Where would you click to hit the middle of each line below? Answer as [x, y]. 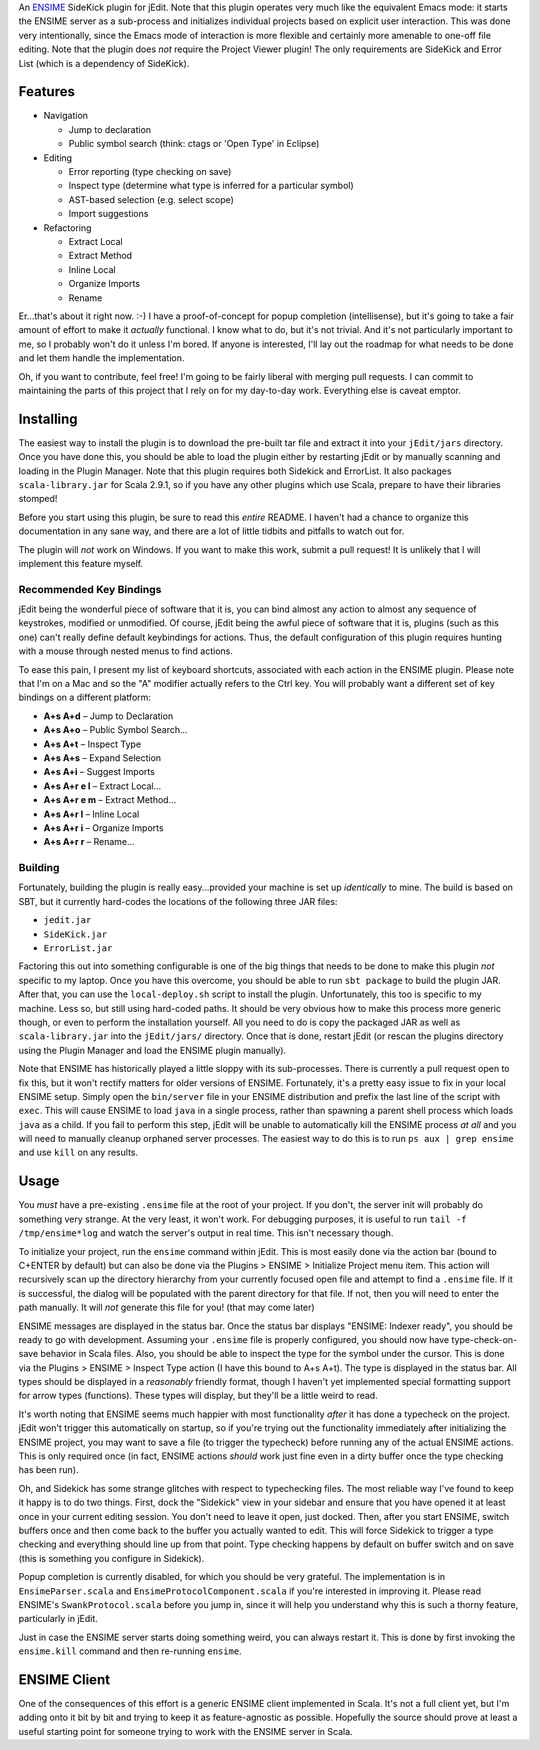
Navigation [66, 116]
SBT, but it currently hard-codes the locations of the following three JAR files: [178, 901]
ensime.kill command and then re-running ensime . [130, 1651]
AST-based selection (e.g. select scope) [151, 199]
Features [46, 91]
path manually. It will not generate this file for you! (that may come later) [166, 1307]
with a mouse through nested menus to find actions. [126, 651]
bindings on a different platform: [85, 697]
